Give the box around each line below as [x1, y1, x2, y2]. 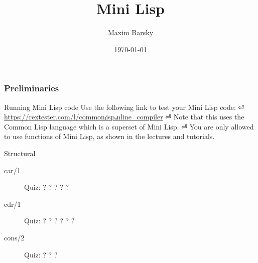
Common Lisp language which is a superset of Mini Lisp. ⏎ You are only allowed [4, 121, 254, 131]
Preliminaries [4, 82, 59, 94]
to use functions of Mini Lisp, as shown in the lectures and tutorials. [4, 131, 215, 142]
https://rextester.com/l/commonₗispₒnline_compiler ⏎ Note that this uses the [4, 111, 244, 122]
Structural [4, 148, 36, 158]
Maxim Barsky [107, 27, 154, 38]
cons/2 [4, 232, 25, 242]
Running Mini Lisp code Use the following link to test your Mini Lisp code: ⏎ [4, 101, 244, 112]
